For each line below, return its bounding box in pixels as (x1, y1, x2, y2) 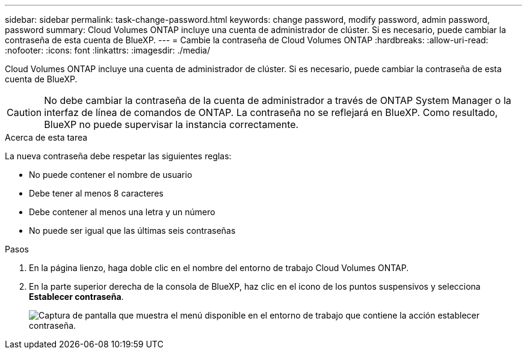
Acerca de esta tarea (5, 132, 88, 142)
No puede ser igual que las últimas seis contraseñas (29, 225, 236, 236)
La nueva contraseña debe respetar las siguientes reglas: (5, 151, 232, 161)
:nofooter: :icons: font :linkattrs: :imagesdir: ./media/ (5, 45, 211, 55)
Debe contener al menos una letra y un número (29, 207, 215, 217)
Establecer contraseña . (29, 291, 124, 302)
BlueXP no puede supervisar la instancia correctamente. (44, 118, 299, 130)
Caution (7, 106, 42, 118)
